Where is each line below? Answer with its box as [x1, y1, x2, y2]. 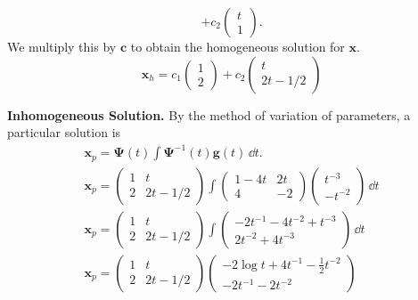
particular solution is [7, 123, 121, 142]
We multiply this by [7, 37, 117, 55]
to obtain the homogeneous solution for [130, 37, 345, 55]
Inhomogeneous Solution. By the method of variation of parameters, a [7, 105, 411, 124]
